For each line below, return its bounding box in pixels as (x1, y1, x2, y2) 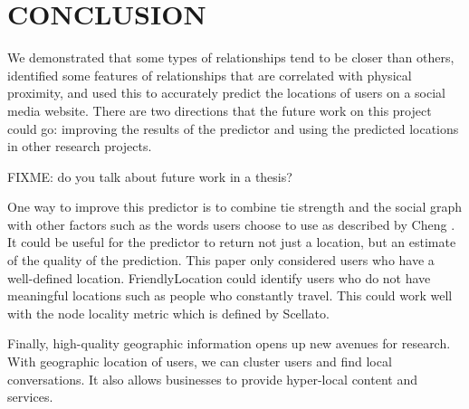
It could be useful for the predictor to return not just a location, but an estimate (7, 233, 456, 252)
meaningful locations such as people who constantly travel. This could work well (7, 286, 453, 305)
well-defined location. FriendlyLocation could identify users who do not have (7, 268, 431, 287)
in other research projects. (7, 137, 152, 156)
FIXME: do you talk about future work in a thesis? (7, 166, 292, 185)
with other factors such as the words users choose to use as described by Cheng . (7, 214, 455, 233)
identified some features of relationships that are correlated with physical (7, 65, 412, 84)
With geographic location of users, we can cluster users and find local (7, 352, 392, 371)
